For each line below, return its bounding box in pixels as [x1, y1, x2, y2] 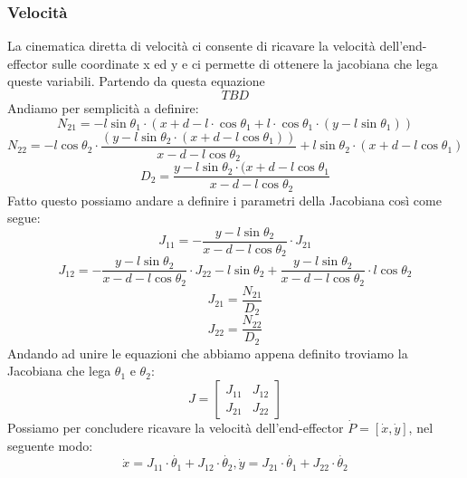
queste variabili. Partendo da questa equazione [7, 72, 265, 91]
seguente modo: [7, 435, 93, 454]
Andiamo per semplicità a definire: [7, 99, 199, 117]
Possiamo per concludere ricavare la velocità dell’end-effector [7, 418, 344, 437]
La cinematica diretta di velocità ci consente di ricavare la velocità [7, 36, 376, 55]
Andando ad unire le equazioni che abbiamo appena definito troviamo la [7, 343, 408, 362]
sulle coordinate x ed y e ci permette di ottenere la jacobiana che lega [52, 53, 438, 72]
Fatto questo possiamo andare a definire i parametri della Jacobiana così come [7, 190, 442, 209]
